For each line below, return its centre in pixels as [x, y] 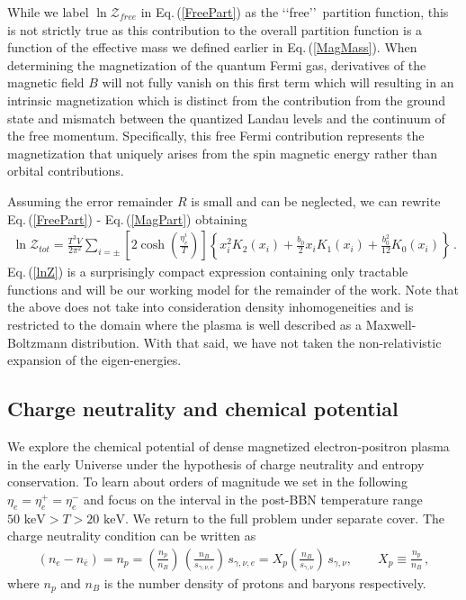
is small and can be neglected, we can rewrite [316, 200]
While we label [48, 12]
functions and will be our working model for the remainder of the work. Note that [233, 289]
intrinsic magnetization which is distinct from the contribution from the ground [226, 100]
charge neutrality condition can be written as [132, 536]
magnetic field [46, 82]
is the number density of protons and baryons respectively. [265, 582]
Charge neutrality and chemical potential [203, 409]
